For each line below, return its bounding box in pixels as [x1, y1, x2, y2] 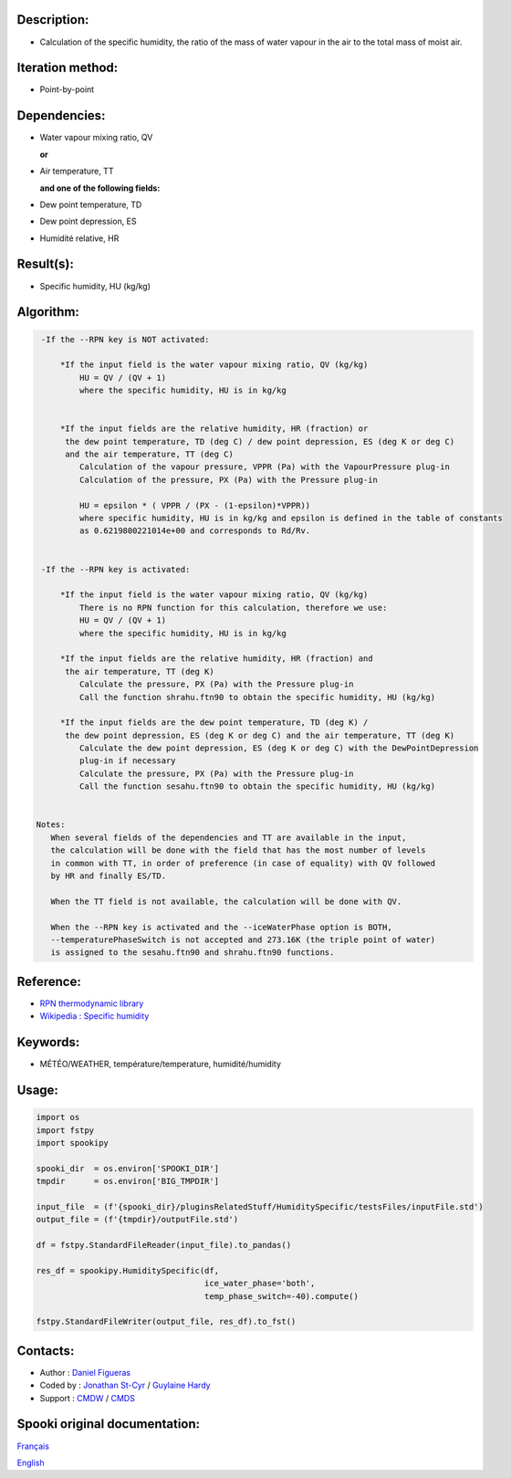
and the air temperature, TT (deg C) [65, 449, 235, 460]
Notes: [36, 820, 66, 830]
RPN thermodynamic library [39, 998, 144, 1009]
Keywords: [16, 1034, 80, 1050]
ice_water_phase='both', [203, 1278, 316, 1289]
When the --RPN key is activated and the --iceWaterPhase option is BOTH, [50, 922, 392, 932]
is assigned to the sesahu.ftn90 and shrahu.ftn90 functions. [50, 948, 335, 958]
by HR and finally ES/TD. [50, 870, 167, 881]
